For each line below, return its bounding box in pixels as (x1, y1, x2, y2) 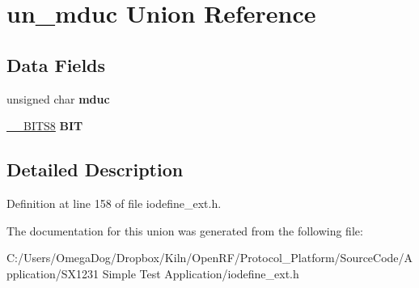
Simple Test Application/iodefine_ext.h (102, 265, 299, 282)
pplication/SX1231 (6, 265, 99, 282)
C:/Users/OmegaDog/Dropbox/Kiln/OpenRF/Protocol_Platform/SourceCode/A (6, 249, 413, 266)
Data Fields (6, 52, 106, 77)
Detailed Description (6, 157, 184, 182)
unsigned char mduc (6, 90, 110, 107)
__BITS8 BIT (6, 117, 83, 134)
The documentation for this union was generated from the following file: (6, 222, 363, 239)
